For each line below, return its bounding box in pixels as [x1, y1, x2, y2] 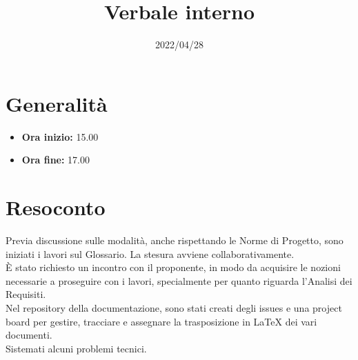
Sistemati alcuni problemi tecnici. [6, 341, 147, 355]
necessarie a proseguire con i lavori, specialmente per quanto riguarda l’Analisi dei [6, 273, 352, 288]
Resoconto [6, 193, 106, 221]
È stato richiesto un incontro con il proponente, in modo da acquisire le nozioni [6, 260, 341, 274]
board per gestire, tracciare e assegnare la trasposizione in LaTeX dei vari [6, 314, 317, 328]
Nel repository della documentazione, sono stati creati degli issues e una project [6, 300, 342, 314]
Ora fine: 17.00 [21, 152, 90, 167]
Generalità [6, 89, 108, 117]
